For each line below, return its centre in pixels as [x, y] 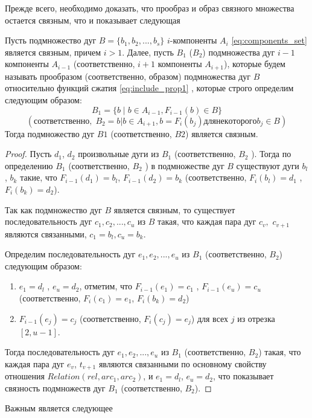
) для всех [210, 318]
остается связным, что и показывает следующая [93, 20]
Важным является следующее [59, 408]
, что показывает [244, 376]
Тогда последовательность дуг [60, 352]
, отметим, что [106, 286]
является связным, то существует [174, 209]
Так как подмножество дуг [53, 209]
